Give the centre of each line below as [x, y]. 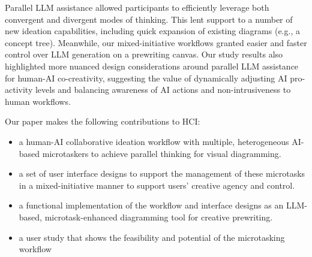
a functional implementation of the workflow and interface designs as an [151, 205]
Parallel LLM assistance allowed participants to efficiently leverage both [137, 7]
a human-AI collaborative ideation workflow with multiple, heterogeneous [154, 141]
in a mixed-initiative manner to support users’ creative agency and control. [157, 185]
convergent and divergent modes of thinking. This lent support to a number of [149, 19]
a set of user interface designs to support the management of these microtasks [162, 173]
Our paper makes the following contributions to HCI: [103, 121]
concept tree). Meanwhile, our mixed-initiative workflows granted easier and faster [156, 42]
